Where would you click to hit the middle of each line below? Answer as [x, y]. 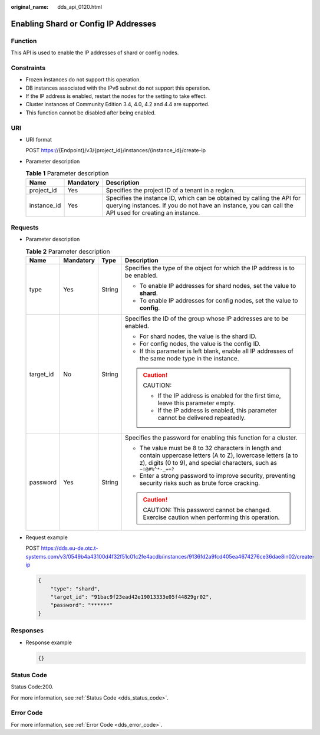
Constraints [28, 68]
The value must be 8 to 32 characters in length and [210, 448]
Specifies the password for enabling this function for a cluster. [211, 438]
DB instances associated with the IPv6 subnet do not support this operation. [118, 88]
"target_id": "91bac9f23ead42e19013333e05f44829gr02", [131, 597]
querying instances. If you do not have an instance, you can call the [200, 205]
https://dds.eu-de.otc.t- [70, 548]
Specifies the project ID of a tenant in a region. [170, 190]
